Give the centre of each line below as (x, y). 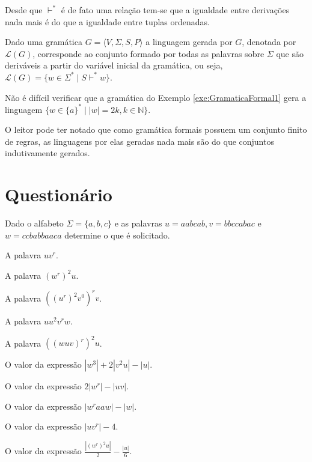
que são (290, 53)
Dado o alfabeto (34, 223)
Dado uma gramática (44, 42)
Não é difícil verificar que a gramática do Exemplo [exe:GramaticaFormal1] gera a (156, 97)
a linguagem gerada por (189, 42)
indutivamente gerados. (47, 153)
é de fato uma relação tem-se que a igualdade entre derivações (175, 10)
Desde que (24, 10)
